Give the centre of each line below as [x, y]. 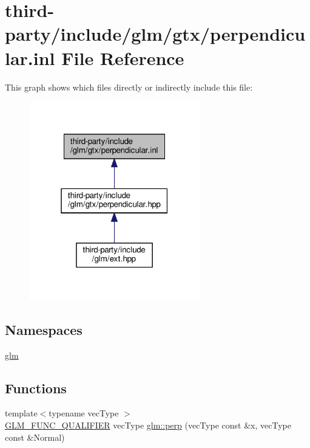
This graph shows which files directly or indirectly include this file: [129, 87]
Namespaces [44, 329]
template [21, 413]
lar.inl [30, 57]
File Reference [123, 57]
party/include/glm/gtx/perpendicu [155, 34]
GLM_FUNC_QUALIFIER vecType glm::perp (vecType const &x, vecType [148, 425]
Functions [36, 388]
